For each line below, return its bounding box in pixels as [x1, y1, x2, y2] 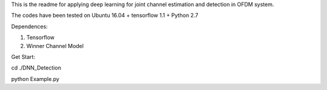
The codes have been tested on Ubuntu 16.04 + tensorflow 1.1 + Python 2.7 [11, 12, 199, 19]
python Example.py [11, 75, 60, 82]
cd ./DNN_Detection [11, 64, 62, 71]
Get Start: [11, 53, 36, 60]
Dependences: [11, 23, 48, 30]
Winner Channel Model [26, 42, 84, 49]
